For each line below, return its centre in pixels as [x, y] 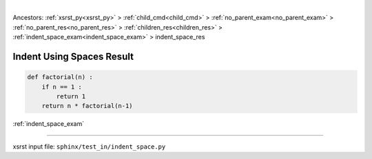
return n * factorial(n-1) [87, 106]
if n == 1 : [62, 87]
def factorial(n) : [60, 77]
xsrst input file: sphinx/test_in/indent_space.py [89, 146]
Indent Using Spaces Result [73, 56]
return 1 [71, 96]
